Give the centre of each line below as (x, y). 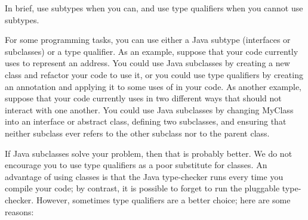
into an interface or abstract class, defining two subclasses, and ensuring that (146, 121)
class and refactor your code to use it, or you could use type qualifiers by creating (154, 74)
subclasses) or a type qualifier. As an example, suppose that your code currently (152, 51)
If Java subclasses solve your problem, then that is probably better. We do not (149, 153)
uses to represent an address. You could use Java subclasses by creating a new (147, 63)
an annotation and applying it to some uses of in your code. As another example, (153, 86)
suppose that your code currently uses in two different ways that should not (143, 98)
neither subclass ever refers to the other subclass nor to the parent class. (137, 133)
